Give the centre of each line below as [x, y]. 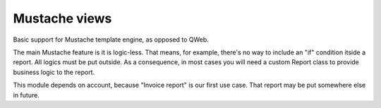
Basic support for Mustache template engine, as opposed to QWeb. [111, 40]
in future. [26, 95]
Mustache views [62, 18]
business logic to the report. [54, 72]
